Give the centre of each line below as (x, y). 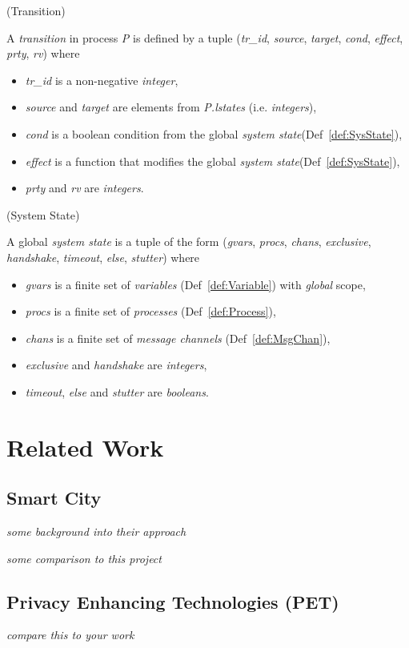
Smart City (54, 498)
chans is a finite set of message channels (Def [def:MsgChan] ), (178, 338)
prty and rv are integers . (84, 188)
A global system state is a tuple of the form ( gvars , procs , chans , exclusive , (189, 241)
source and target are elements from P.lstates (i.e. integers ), (171, 107)
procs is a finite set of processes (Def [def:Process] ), (150, 311)
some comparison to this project (84, 558)
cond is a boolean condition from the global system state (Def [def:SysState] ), (214, 133)
